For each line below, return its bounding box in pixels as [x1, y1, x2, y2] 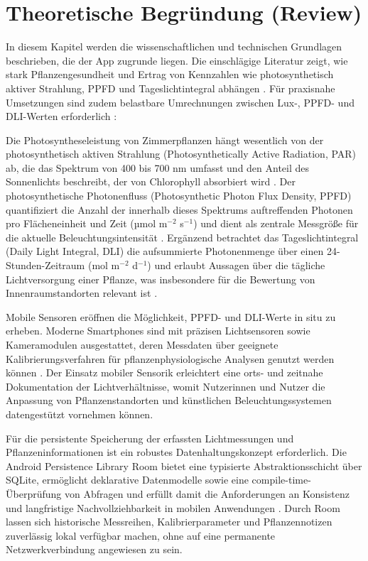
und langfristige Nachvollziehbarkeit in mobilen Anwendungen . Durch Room [6, 500, 340, 515]
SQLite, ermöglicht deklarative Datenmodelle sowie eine [6, 472, 249, 487]
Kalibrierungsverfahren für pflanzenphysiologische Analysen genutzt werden [6, 351, 335, 366]
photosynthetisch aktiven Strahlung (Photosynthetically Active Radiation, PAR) [6, 146, 357, 161]
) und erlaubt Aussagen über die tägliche [147, 258, 325, 273]
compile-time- [251, 472, 311, 487]
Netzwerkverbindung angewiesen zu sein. [6, 542, 183, 557]
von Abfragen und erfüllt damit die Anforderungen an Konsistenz [64, 486, 350, 501]
